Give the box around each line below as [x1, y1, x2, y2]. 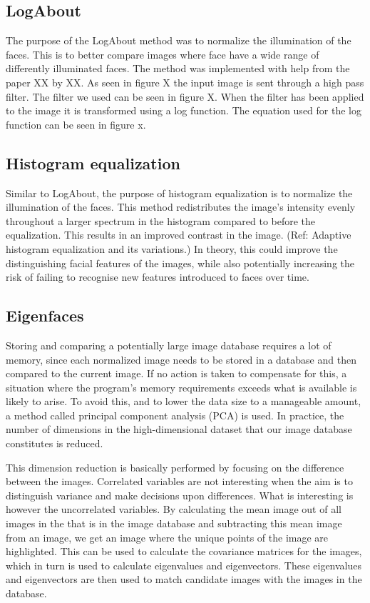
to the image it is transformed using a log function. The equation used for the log [6, 103, 361, 118]
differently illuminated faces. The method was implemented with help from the [6, 61, 350, 76]
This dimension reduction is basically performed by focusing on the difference [6, 459, 344, 474]
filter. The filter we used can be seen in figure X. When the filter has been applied [6, 89, 364, 104]
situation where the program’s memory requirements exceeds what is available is [6, 379, 357, 394]
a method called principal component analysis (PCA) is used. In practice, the [6, 407, 344, 422]
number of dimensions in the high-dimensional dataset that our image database [6, 422, 352, 437]
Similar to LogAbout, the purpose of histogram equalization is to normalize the [6, 185, 353, 200]
